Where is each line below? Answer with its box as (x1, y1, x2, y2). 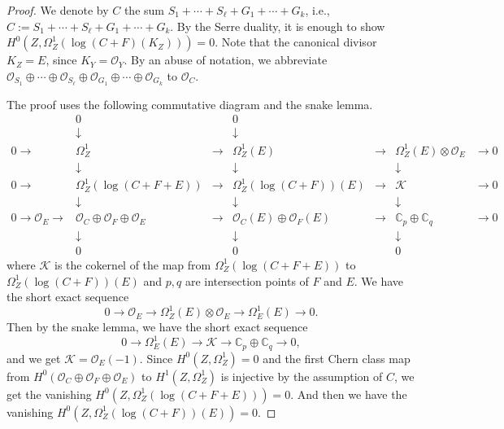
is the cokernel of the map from (54, 256, 211, 273)
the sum (124, 2, 164, 18)
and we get (7, 349, 61, 366)
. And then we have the (290, 385, 407, 402)
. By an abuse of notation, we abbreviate (124, 51, 328, 68)
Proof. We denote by (7, 2, 109, 18)
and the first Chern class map (263, 349, 411, 366)
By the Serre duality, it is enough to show (176, 17, 385, 34)
